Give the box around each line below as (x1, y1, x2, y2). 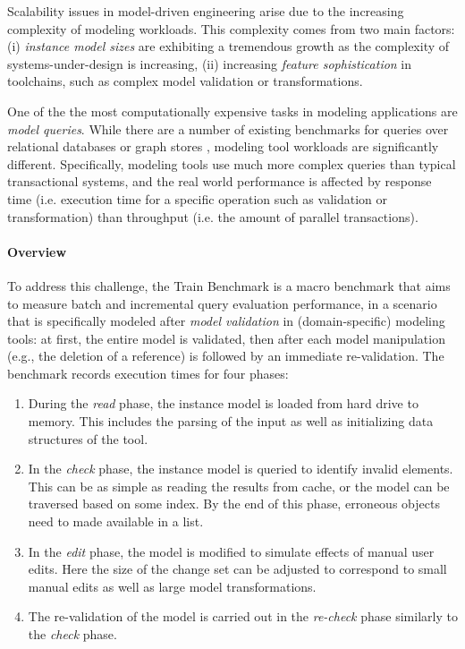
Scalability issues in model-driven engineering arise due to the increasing (7, 2, 404, 20)
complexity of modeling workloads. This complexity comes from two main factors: (7, 19, 455, 38)
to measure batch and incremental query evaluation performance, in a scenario (7, 294, 437, 312)
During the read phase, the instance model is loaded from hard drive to (28, 394, 418, 413)
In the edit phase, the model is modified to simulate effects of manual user (28, 542, 435, 560)
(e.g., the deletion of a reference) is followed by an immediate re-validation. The (7, 346, 444, 365)
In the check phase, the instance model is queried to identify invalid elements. (28, 459, 453, 478)
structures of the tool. (28, 429, 148, 448)
